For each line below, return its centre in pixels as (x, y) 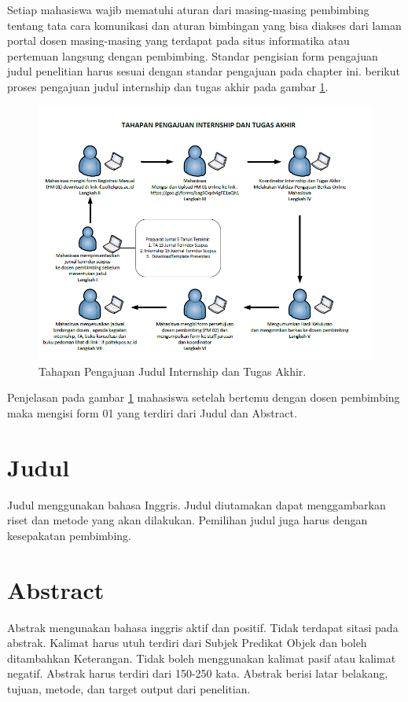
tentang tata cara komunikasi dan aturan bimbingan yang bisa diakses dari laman (204, 25)
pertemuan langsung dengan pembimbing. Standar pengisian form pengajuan (193, 55)
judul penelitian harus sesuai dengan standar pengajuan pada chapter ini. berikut (204, 71)
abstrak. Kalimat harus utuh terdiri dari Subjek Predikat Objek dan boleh (187, 643)
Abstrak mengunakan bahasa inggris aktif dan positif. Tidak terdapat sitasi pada (203, 627)
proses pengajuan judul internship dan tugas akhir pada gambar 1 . (168, 86)
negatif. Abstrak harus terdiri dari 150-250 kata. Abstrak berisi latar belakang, (198, 673)
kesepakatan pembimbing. (69, 535)
